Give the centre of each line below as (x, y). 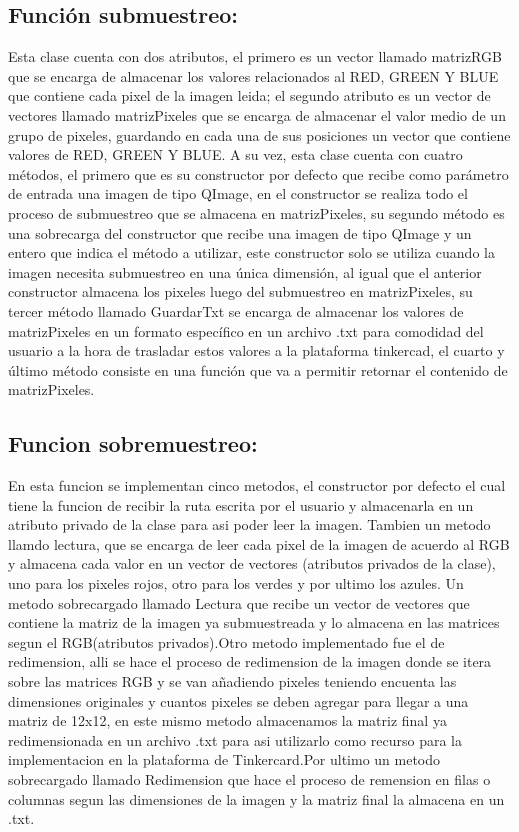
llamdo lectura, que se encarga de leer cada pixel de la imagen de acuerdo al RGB (259, 543)
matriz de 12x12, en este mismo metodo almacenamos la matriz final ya (227, 720)
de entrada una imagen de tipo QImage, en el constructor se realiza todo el (238, 193)
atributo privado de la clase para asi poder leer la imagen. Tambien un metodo (249, 524)
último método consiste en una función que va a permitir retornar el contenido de (258, 369)
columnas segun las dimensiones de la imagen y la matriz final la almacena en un (256, 798)
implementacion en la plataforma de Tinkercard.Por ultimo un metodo (224, 759)
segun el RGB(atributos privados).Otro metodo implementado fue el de (226, 641)
